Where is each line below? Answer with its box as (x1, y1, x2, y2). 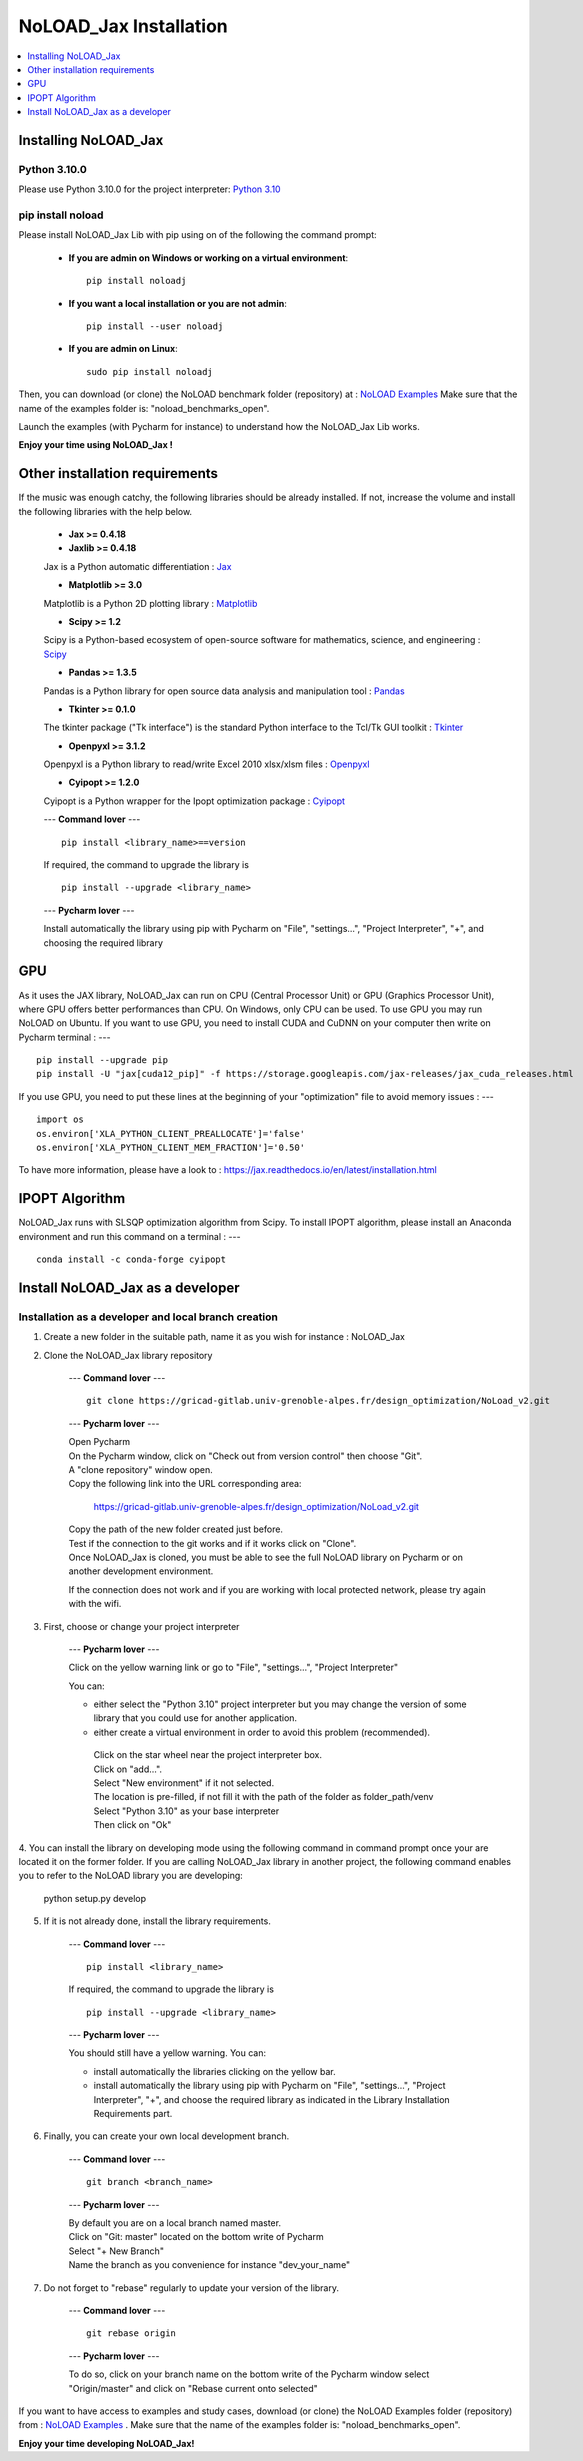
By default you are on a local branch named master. (68, 2217, 282, 2229)
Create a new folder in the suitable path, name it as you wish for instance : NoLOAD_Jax (43, 1331, 405, 1343)
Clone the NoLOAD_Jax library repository (43, 1349, 213, 1361)
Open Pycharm (68, 1436, 131, 1448)
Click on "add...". (93, 1763, 163, 1775)
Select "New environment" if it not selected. (93, 1777, 275, 1789)
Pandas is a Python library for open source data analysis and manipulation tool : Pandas (43, 685, 405, 697)
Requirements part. (93, 2108, 173, 2120)
